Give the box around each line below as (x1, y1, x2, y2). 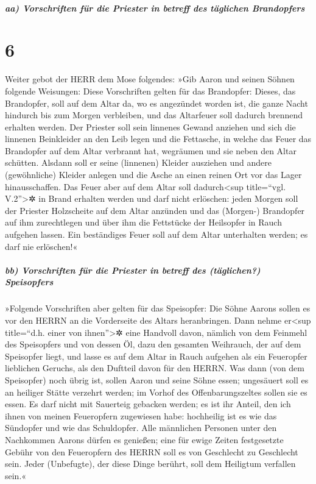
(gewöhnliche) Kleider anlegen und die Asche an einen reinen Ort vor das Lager (5, 168, 302, 181)
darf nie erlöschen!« (5, 240, 78, 252)
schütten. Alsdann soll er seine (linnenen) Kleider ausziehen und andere (5, 156, 272, 169)
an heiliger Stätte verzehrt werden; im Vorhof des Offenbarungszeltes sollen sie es (5, 385, 307, 398)
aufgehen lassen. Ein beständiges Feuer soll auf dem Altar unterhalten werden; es (5, 228, 308, 241)
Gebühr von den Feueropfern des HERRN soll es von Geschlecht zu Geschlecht (5, 445, 298, 458)
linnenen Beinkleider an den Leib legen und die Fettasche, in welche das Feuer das (5, 132, 312, 145)
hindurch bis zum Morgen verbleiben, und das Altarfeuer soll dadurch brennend (5, 109, 303, 121)
